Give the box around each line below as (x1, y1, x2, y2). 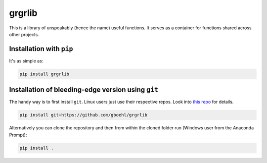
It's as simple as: (9, 57, 44, 64)
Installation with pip (9, 45, 73, 53)
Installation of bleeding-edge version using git (9, 86, 158, 94)
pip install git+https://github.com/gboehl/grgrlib (19, 112, 148, 118)
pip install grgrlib (19, 71, 69, 77)
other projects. (9, 31, 40, 37)
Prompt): (9, 132, 27, 138)
